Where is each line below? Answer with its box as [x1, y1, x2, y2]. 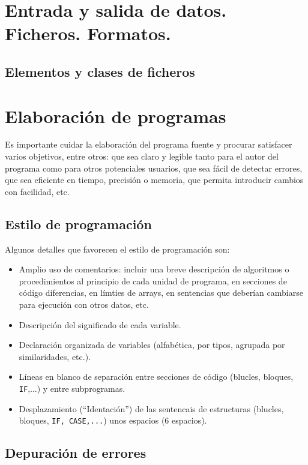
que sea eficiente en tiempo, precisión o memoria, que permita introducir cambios [5, 173, 304, 186]
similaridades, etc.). [19, 350, 91, 362]
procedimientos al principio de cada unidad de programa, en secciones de [19, 274, 287, 287]
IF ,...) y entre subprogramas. [19, 382, 125, 394]
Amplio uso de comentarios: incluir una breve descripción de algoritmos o [19, 263, 289, 275]
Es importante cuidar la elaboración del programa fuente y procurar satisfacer [5, 138, 292, 151]
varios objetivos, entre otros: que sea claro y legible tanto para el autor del [5, 150, 279, 163]
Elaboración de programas [5, 103, 226, 128]
